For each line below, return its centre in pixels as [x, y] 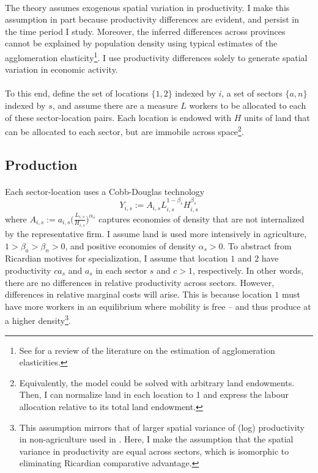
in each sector [121, 270]
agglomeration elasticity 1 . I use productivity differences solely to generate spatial [156, 56]
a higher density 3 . [38, 320]
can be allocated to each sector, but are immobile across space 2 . [124, 130]
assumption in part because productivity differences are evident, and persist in [152, 19]
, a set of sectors [252, 93]
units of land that [277, 117]
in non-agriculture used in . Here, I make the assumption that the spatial [156, 439]
